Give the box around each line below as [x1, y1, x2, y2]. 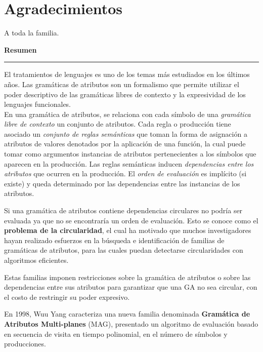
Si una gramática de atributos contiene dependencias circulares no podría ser [4, 205, 243, 216]
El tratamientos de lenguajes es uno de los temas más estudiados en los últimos [4, 69, 250, 80]
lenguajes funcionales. [4, 99, 71, 109]
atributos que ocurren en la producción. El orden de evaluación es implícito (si [4, 168, 247, 179]
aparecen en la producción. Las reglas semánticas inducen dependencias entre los [4, 158, 254, 169]
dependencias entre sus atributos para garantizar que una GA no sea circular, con [4, 282, 257, 292]
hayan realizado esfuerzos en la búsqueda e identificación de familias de [4, 234, 225, 245]
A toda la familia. [4, 27, 59, 38]
